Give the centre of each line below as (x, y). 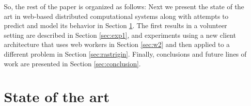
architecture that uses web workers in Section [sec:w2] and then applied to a (117, 44)
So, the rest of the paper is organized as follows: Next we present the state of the (124, 6)
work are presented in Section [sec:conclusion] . (72, 63)
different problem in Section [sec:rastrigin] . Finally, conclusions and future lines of (125, 53)
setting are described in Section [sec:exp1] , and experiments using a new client (120, 35)
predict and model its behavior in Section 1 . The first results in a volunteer (116, 25)
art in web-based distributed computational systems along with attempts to (116, 16)
